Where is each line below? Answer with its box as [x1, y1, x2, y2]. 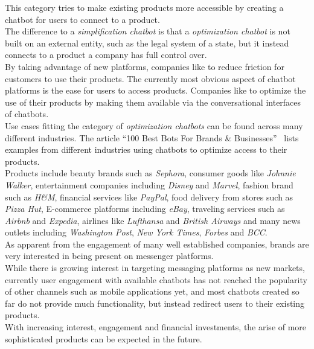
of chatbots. [5, 107, 49, 120]
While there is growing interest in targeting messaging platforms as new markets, [5, 261, 305, 274]
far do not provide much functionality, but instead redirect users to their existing [5, 296, 305, 309]
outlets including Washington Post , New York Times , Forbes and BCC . [5, 226, 268, 239]
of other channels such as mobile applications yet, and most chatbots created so [5, 285, 300, 298]
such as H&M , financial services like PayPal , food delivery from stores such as [5, 190, 293, 203]
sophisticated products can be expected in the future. [5, 332, 202, 345]
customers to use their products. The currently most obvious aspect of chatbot [5, 72, 296, 85]
